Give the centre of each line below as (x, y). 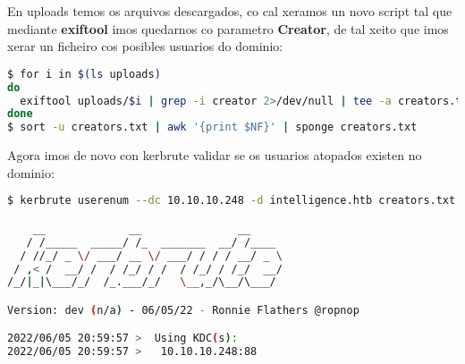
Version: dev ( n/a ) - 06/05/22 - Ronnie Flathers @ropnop (183, 310)
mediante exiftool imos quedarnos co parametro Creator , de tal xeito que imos (228, 28)
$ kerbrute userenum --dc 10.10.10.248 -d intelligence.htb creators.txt (232, 201)
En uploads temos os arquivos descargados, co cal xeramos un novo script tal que (230, 11)
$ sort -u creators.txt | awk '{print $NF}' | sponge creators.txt (212, 127)
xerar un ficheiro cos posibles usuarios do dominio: (145, 46)
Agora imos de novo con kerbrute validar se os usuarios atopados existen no (215, 155)
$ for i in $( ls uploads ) (84, 74)
